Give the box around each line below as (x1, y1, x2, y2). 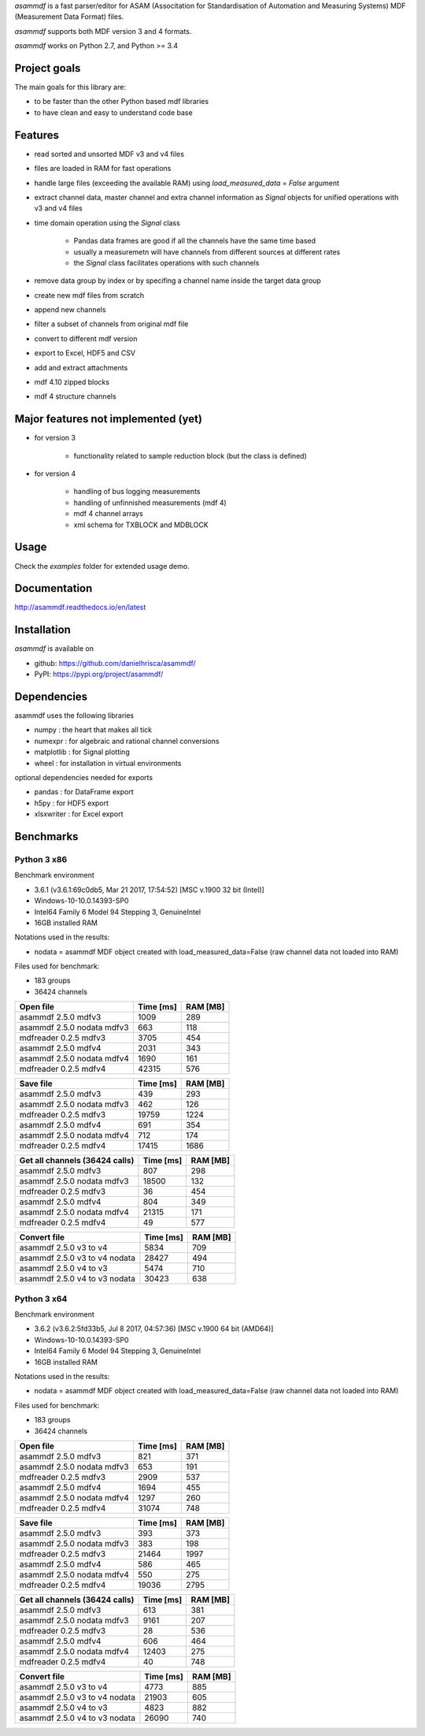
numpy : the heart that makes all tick (34, 725, 153, 734)
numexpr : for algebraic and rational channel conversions (34, 736, 220, 745)
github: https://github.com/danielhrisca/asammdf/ (34, 658, 196, 667)
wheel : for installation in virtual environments (34, 758, 182, 768)
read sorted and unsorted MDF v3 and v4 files (34, 149, 185, 158)
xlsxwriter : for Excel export (34, 809, 124, 819)
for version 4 (34, 469, 76, 478)
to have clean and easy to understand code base (34, 107, 193, 117)
